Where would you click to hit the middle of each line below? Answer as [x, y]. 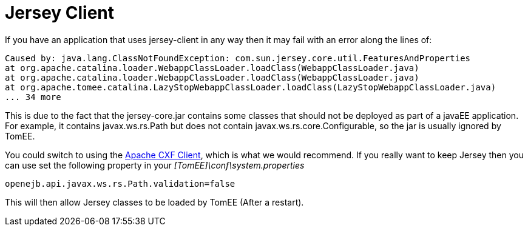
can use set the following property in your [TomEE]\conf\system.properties [155, 165]
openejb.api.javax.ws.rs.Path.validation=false [120, 183]
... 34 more [33, 97]
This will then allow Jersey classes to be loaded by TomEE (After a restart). [154, 202]
